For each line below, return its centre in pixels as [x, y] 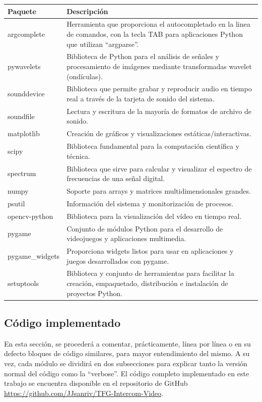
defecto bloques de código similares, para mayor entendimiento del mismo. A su [127, 353]
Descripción [87, 11]
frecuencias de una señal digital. [116, 178]
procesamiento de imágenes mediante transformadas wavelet [159, 66]
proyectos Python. [94, 293]
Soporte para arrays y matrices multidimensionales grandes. [159, 191]
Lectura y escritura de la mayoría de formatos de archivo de [159, 111]
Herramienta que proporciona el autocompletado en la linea [158, 24]
